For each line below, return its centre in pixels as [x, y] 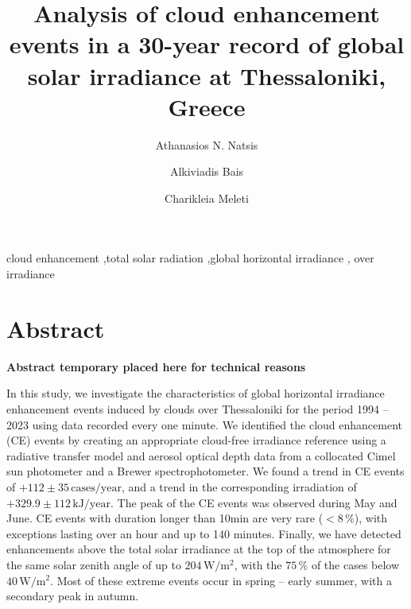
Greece [207, 106]
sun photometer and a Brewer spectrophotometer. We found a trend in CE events [205, 471]
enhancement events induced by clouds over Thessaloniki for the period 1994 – [198, 408]
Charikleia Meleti [207, 198]
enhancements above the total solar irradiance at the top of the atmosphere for [199, 549]
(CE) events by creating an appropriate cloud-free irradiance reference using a [196, 440]
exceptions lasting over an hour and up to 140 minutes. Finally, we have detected [204, 533]
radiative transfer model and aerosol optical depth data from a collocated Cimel [201, 455]
